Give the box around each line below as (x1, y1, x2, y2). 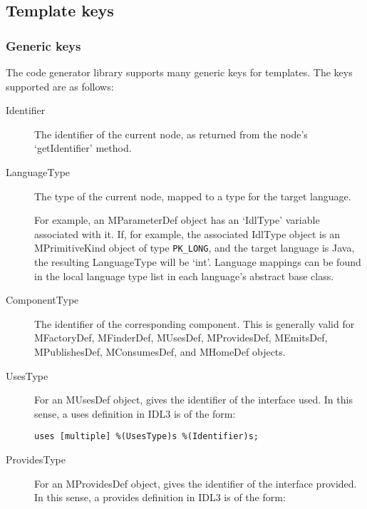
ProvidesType (6, 452, 66, 466)
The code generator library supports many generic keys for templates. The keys (6, 65, 353, 79)
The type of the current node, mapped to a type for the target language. (34, 188, 351, 203)
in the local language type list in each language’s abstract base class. (34, 268, 334, 283)
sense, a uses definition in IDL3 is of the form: (34, 406, 236, 421)
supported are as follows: (6, 78, 114, 93)
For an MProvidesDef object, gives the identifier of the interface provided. (34, 475, 357, 490)
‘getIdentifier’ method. (34, 140, 132, 155)
